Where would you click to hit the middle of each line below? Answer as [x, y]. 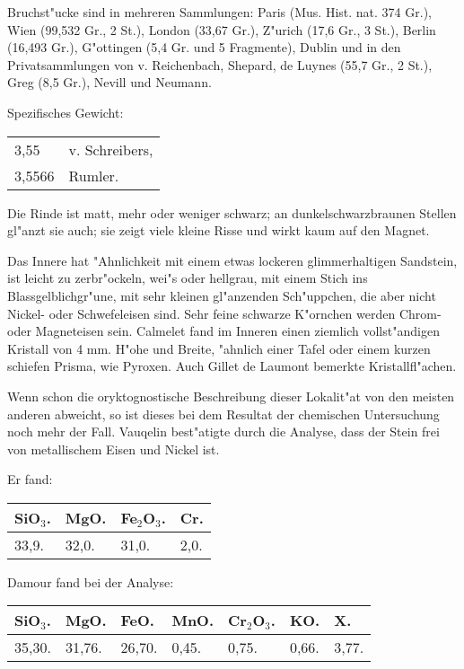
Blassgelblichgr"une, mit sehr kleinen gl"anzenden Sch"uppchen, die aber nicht [222, 295]
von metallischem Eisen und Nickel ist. [114, 449]
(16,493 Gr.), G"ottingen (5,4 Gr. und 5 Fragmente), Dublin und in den [204, 47]
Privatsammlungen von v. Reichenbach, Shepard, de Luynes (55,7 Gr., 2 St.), [220, 64]
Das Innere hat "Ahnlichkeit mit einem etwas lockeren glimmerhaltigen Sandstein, [232, 260]
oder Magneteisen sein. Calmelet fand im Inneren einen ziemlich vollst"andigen [223, 331]
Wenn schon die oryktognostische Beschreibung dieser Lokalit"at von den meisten [231, 396]
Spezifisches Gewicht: [66, 112]
